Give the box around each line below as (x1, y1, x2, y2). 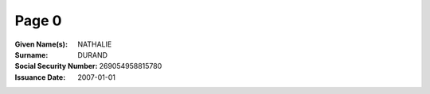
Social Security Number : (14, 62, 98, 71)
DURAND (77, 50, 107, 59)
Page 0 (14, 12, 62, 29)
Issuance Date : (14, 72, 66, 82)
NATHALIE (77, 39, 112, 49)
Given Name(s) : (14, 39, 68, 49)
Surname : (14, 50, 49, 59)
